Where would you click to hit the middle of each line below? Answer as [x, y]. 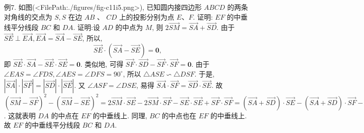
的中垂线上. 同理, [120, 115]
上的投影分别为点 [147, 16]
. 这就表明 [20, 115]
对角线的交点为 [28, 16]
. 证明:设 [87, 27]
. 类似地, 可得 [102, 64]
